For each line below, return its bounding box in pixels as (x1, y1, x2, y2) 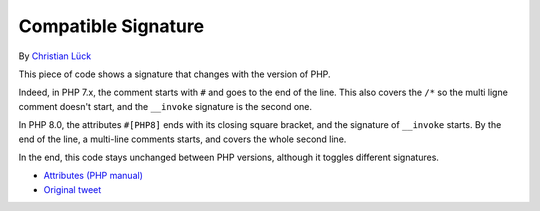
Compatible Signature (18, 15, 205, 37)
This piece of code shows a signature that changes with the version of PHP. (18, 68, 331, 80)
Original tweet (43, 183, 102, 195)
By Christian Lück (18, 50, 92, 62)
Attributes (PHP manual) (43, 170, 144, 182)
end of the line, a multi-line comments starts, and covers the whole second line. (18, 133, 347, 145)
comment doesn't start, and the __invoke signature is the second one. (18, 100, 313, 112)
